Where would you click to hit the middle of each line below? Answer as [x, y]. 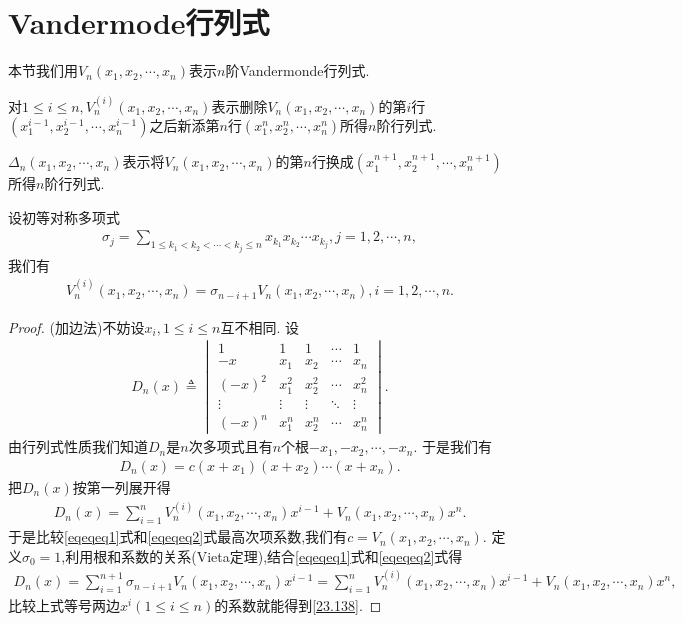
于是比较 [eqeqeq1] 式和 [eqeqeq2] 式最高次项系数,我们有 [178, 536]
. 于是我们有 [453, 446]
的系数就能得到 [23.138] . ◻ [298, 604]
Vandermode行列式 [139, 22]
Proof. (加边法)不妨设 [76, 326]
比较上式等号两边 [64, 604]
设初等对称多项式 [64, 216]
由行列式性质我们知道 [78, 446]
